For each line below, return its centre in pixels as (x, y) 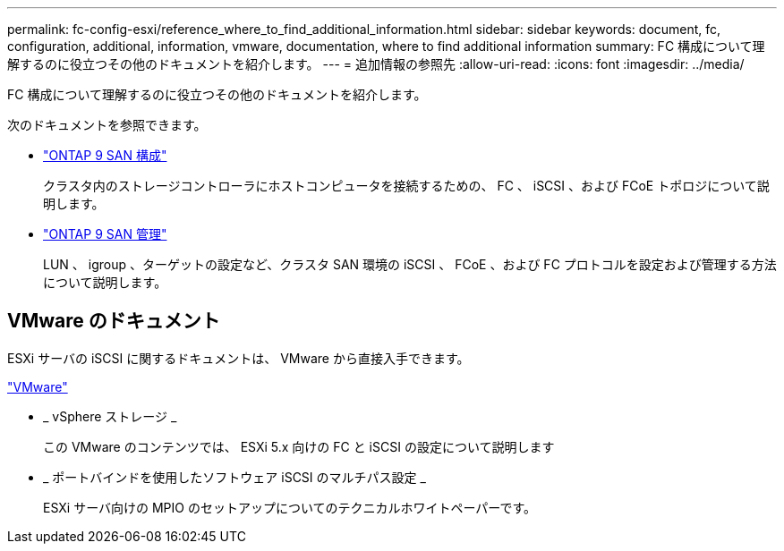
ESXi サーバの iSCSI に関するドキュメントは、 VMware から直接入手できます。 (239, 358)
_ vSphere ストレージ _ (110, 416)
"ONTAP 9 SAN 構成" (105, 155)
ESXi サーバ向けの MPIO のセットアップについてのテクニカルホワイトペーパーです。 (290, 507)
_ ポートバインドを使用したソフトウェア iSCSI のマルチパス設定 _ (234, 477)
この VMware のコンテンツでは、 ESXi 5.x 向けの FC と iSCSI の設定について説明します (299, 446)
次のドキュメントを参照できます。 (107, 125)
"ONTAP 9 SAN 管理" (105, 234)
